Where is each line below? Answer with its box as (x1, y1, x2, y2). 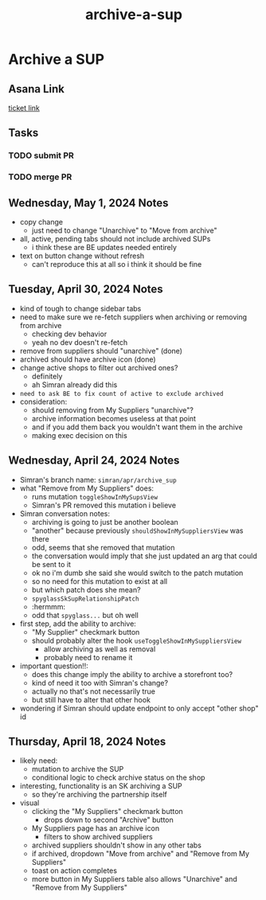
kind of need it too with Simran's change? (31, 678, 169, 687)
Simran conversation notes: (19, 508, 110, 518)
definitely (31, 371, 63, 381)
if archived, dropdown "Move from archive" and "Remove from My (31, 849, 249, 859)
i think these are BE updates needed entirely (31, 243, 178, 252)
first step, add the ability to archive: (19, 619, 137, 628)
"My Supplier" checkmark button (31, 627, 140, 636)
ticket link (8, 104, 40, 112)
